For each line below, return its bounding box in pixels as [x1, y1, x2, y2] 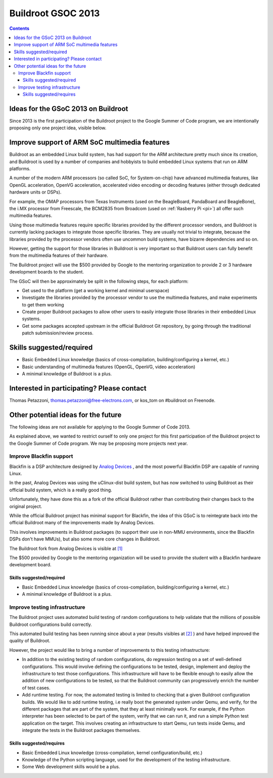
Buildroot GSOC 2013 [9, 8, 100, 19]
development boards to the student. [9, 269, 84, 275]
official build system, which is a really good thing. [9, 487, 112, 493]
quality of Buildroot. [9, 638, 51, 644]
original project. [9, 503, 42, 509]
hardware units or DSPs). [9, 189, 62, 195]
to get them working [22, 301, 64, 307]
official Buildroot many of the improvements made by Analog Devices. [9, 520, 155, 526]
